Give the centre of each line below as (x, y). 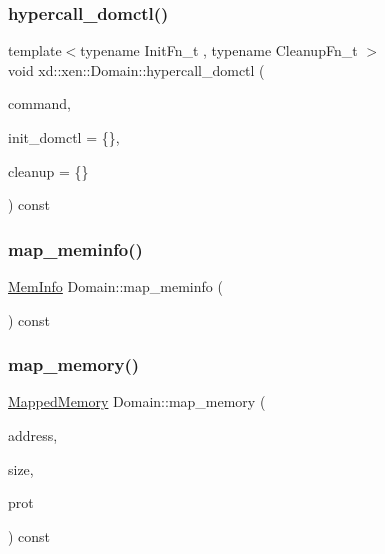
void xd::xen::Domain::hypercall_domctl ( (136, 69)
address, (33, 435)
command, (39, 103)
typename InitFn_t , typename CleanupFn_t (219, 50)
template (35, 50)
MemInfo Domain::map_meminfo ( (115, 286)
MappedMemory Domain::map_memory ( (137, 401)
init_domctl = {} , (64, 137)
